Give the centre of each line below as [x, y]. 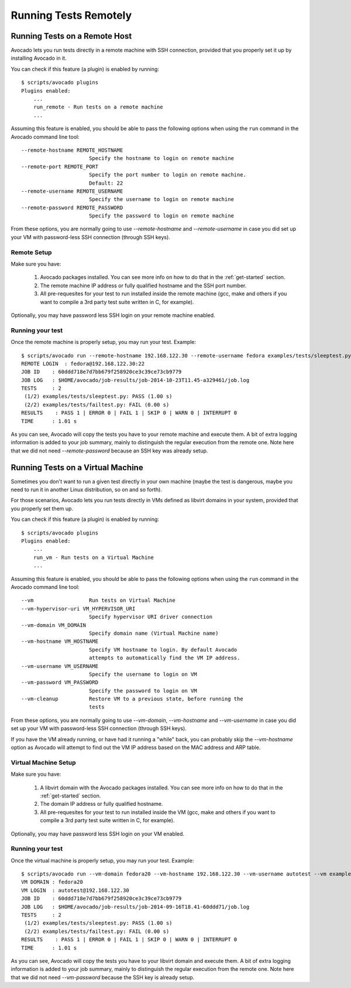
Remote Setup [31, 252]
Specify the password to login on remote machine [161, 216]
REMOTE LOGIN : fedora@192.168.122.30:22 [83, 364]
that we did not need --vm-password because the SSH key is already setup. [103, 977]
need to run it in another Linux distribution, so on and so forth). [86, 490]
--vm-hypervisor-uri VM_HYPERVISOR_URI [78, 609]
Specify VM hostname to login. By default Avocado [163, 650]
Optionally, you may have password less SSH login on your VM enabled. [97, 834]
